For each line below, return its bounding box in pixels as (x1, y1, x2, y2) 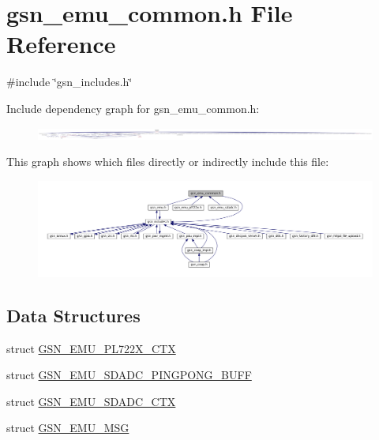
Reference (6, 28, 116, 60)
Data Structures (6, 303, 141, 327)
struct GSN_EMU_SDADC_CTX (6, 393, 176, 409)
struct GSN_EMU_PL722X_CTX (6, 340, 176, 356)
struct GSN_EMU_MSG (6, 419, 129, 436)
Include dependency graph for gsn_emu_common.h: (6, 100, 260, 116)
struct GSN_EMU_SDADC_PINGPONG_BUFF (6, 367, 252, 383)
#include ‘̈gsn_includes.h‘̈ (6, 73, 133, 90)
